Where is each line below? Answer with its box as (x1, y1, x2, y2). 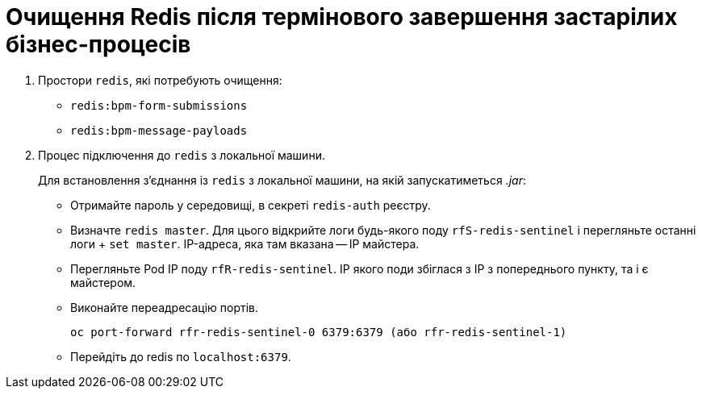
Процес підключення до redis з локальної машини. (38, 148, 325, 162)
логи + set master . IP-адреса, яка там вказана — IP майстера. (70, 236, 420, 251)
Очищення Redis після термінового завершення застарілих (6, 3, 678, 31)
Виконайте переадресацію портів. (70, 300, 258, 314)
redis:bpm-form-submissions (70, 98, 248, 112)
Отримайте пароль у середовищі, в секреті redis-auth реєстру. (70, 197, 431, 212)
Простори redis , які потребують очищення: (38, 73, 282, 87)
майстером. (70, 275, 136, 289)
